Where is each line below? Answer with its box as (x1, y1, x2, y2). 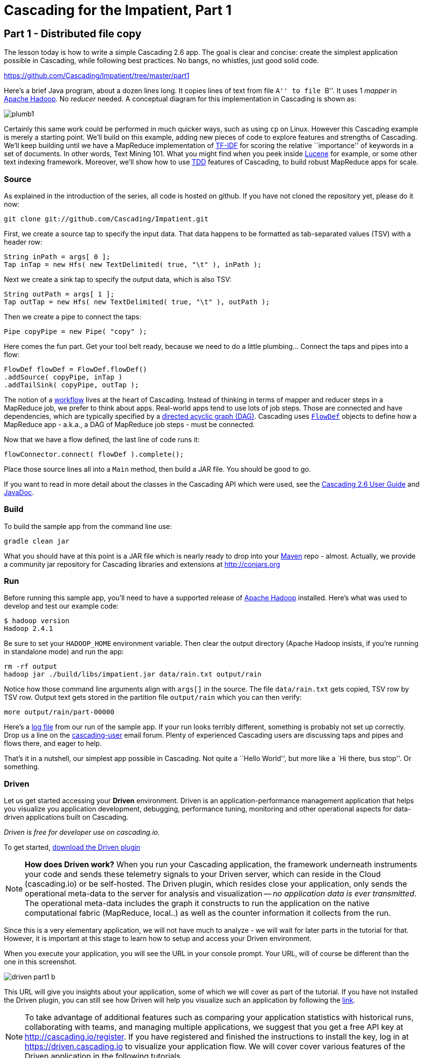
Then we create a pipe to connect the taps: (4, 312, 142, 321)
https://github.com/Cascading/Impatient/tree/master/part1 (4, 71, 190, 80)
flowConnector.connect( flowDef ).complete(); (4, 450, 184, 458)
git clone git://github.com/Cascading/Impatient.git (4, 215, 209, 223)
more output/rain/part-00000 (4, 708, 114, 716)
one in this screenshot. (4, 958, 77, 966)
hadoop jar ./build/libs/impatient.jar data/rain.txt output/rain (4, 670, 262, 678)
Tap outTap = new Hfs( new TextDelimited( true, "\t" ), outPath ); (4, 298, 270, 306)
